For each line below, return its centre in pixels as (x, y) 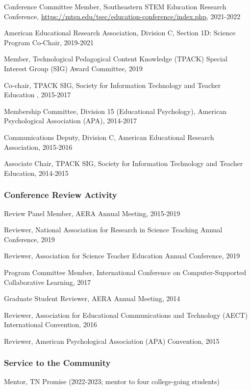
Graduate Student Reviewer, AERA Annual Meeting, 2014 (92, 298)
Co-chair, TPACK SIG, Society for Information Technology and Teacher (113, 85)
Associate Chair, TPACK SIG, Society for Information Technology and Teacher (124, 163)
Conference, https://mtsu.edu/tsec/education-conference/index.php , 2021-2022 (122, 16)
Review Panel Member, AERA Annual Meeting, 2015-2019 (92, 213)
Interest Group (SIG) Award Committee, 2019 (73, 68)
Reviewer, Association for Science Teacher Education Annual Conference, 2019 (122, 256)
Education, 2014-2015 (36, 173)
